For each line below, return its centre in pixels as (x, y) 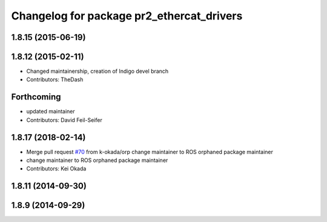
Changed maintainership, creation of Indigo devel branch (97, 71)
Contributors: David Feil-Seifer (64, 120)
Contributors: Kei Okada (56, 169)
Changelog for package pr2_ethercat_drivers (127, 16)
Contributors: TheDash (55, 79)
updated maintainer (51, 112)
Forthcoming (36, 97)
